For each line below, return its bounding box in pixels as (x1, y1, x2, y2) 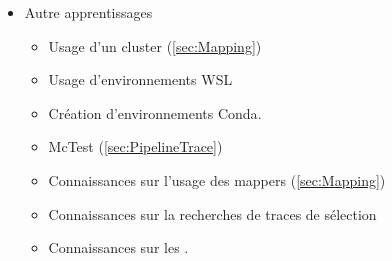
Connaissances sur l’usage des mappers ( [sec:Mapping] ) (48, 169, 386, 190)
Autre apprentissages (24, 2, 153, 22)
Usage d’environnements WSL (48, 69, 233, 90)
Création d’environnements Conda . (48, 102, 262, 123)
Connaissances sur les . (48, 237, 189, 258)
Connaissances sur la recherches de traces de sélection (48, 203, 377, 224)
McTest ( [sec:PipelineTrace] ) (48, 136, 223, 157)
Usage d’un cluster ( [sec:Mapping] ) (48, 35, 262, 56)
